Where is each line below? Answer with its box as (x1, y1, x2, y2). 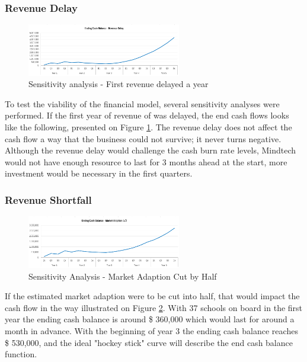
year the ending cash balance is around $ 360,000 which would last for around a (5, 313, 295, 325)
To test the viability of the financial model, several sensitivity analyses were (5, 97, 280, 110)
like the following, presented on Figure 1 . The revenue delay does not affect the (5, 120, 292, 133)
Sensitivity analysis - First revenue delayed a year (28, 78, 209, 90)
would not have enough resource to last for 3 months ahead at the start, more (5, 155, 287, 168)
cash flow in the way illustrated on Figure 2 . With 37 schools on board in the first (5, 301, 303, 313)
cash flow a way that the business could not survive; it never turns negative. (5, 132, 282, 145)
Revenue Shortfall (5, 192, 92, 207)
